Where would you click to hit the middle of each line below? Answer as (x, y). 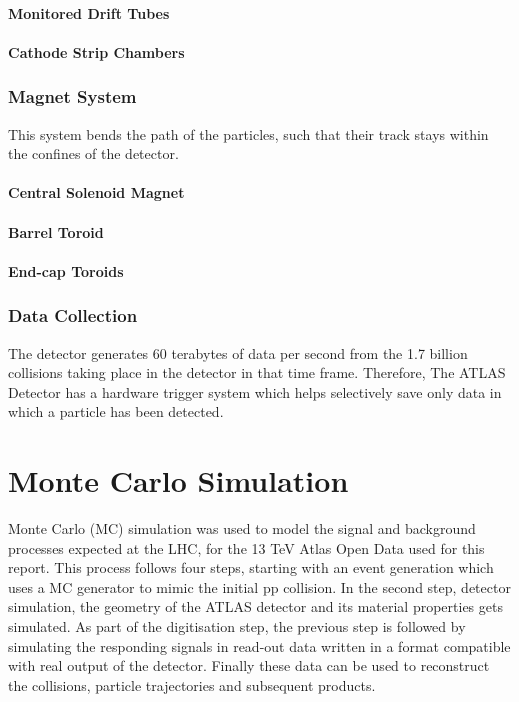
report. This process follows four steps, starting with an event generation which (251, 567)
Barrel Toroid (56, 231)
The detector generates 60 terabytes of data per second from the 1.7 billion (238, 352)
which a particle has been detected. (116, 411)
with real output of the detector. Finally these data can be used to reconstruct (249, 665)
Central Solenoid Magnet (96, 192)
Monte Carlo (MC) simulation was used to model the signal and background (242, 528)
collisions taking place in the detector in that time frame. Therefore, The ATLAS (257, 372)
